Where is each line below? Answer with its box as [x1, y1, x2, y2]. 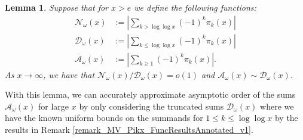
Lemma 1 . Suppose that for [5, 1, 108, 13]
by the [274, 111, 298, 124]
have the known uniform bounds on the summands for [5, 111, 203, 124]
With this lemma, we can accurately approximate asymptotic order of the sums [5, 88, 296, 101]
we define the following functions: [134, 1, 256, 13]
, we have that [43, 68, 95, 80]
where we [260, 99, 294, 112]
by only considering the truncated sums [79, 99, 224, 112]
